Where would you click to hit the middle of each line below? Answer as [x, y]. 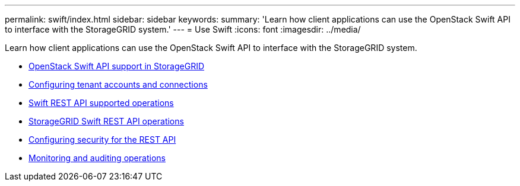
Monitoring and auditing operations [97, 158]
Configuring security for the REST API [102, 139]
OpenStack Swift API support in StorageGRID [117, 66]
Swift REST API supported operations [101, 103]
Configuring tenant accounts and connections [118, 84]
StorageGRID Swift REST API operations [106, 121]
